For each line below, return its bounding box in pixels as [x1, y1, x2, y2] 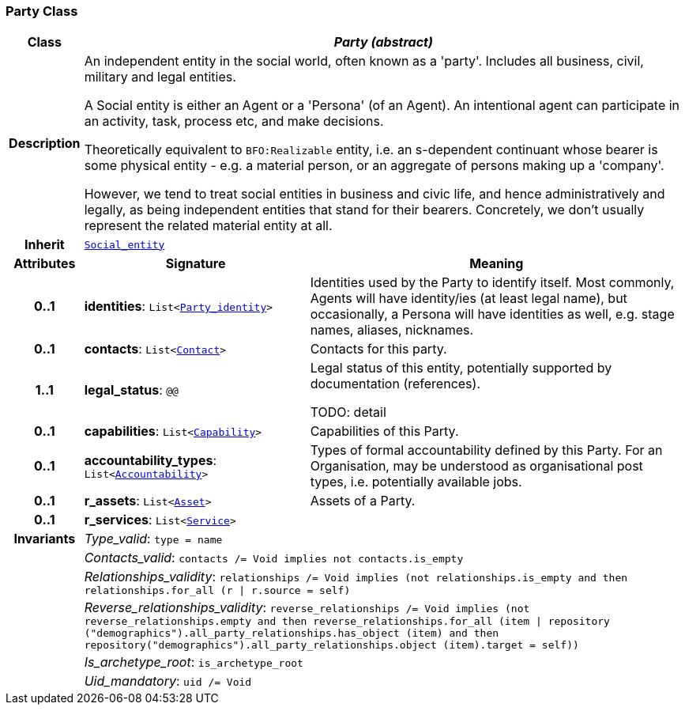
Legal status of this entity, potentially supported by [310, 360, 612, 376]
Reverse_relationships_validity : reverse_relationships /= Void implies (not [84, 599, 530, 616]
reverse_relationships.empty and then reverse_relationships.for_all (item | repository [84, 615, 610, 628]
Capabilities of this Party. [310, 423, 459, 440]
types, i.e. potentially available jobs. [310, 474, 522, 490]
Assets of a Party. [310, 493, 416, 509]
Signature [165, 255, 226, 272]
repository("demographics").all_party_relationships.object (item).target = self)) [84, 639, 579, 652]
